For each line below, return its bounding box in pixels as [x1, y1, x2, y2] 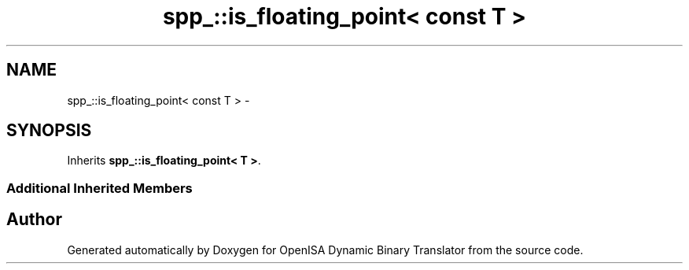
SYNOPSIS [6, 120, 92, 141]
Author [6, 209, 62, 230]
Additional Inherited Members [6, 179, 193, 196]
